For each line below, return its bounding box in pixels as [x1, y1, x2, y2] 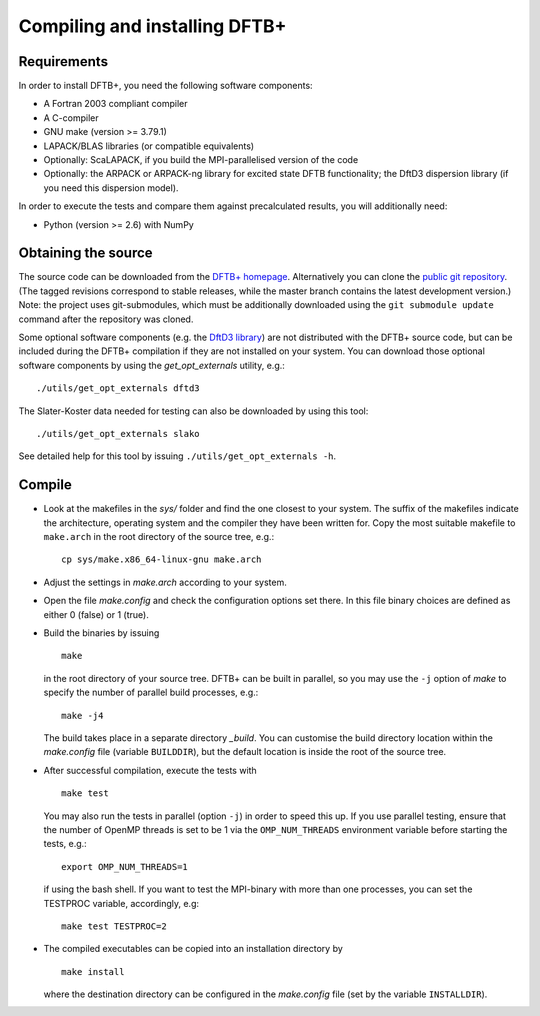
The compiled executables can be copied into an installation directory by [43, 943, 344, 955]
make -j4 [61, 710, 104, 721]
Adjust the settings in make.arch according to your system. [43, 576, 287, 588]
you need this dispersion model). [43, 181, 179, 194]
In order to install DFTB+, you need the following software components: [18, 80, 314, 92]
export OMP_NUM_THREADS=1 [61, 861, 189, 872]
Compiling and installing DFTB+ [18, 15, 287, 37]
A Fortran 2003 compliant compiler [43, 98, 189, 110]
